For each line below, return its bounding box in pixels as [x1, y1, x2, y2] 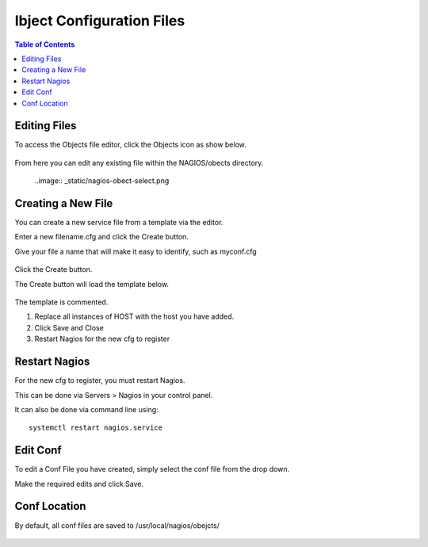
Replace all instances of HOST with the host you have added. [34, 312, 235, 321]
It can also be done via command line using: [14, 404, 159, 414]
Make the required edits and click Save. [14, 479, 144, 488]
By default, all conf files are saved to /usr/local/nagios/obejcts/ [14, 520, 220, 530]
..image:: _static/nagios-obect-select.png [34, 176, 170, 186]
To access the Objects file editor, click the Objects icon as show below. [14, 140, 247, 150]
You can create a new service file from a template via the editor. [14, 218, 224, 228]
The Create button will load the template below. [14, 279, 170, 289]
